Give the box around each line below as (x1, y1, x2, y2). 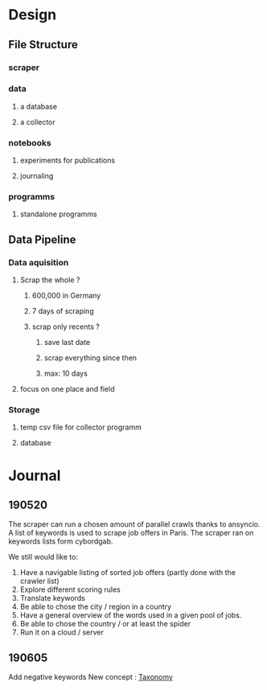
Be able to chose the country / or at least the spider (19, 619, 191, 629)
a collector (19, 117, 56, 126)
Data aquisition (8, 257, 69, 268)
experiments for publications (19, 155, 115, 166)
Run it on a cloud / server (19, 627, 105, 637)
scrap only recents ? (31, 322, 101, 331)
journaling (19, 171, 54, 181)
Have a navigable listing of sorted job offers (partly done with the (19, 568, 236, 577)
